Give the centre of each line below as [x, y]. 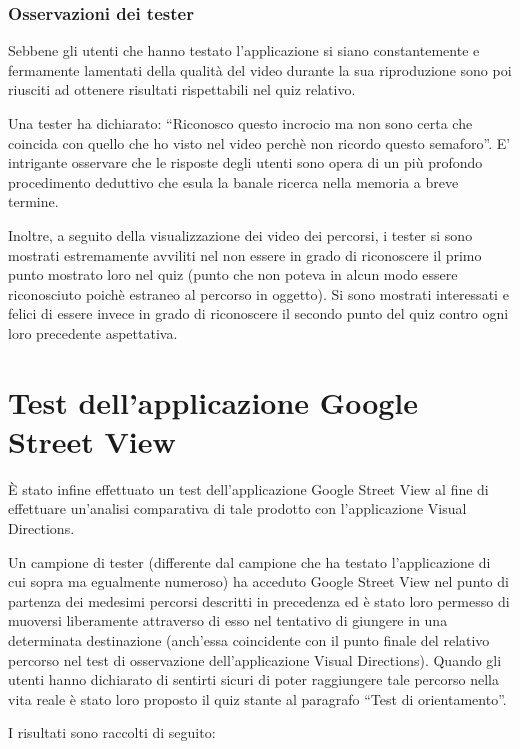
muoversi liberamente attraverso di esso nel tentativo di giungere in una [228, 620]
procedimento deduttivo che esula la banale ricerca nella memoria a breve [233, 181]
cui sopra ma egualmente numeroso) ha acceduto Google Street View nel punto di [258, 581]
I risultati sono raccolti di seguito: [112, 732]
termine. [33, 201]
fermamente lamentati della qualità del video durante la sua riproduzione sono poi [260, 69]
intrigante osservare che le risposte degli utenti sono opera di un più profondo [245, 162]
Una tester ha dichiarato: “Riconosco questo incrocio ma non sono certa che [240, 123]
